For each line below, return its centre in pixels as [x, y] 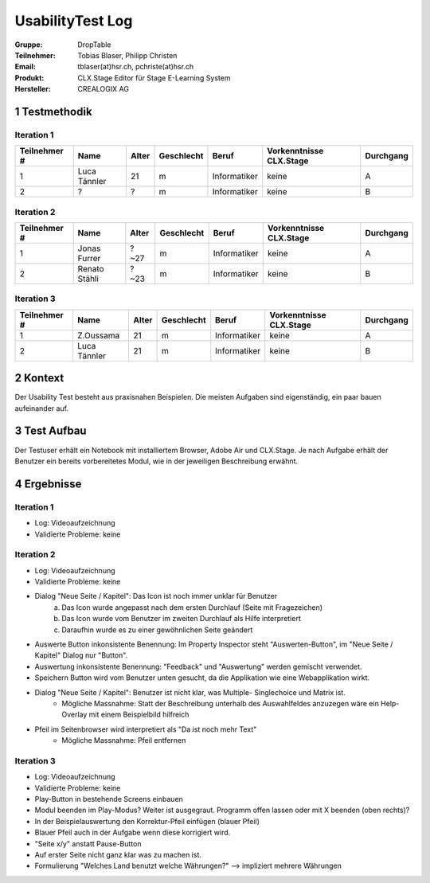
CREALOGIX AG [103, 89]
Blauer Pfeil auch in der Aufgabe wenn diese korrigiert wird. [133, 833]
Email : [25, 67]
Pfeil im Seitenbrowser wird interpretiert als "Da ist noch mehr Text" [146, 729]
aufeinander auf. [42, 408]
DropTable [94, 45]
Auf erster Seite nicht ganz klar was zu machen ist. [118, 855]
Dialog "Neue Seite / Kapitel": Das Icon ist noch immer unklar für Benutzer [156, 596]
